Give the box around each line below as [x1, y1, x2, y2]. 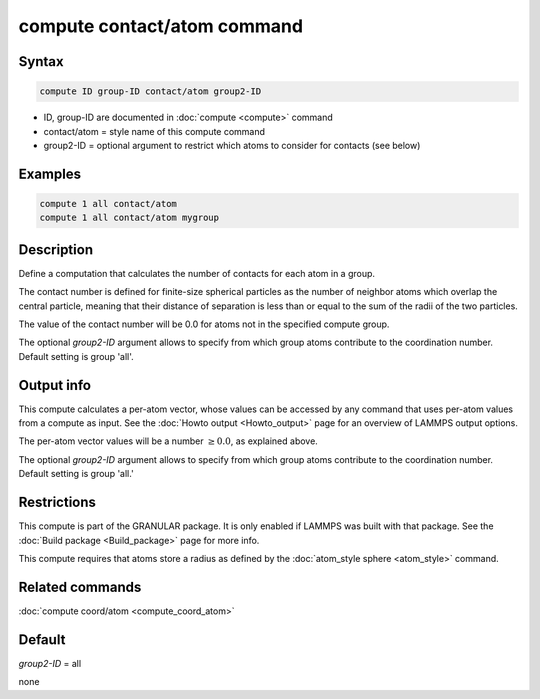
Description [18, 241, 94, 258]
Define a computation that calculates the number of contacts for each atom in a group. [18, 267, 375, 279]
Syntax [18, 53, 64, 70]
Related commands [18, 578, 142, 595]
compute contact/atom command [18, 15, 304, 37]
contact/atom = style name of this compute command [43, 125, 265, 137]
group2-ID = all [18, 657, 82, 669]
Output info [18, 376, 92, 394]
